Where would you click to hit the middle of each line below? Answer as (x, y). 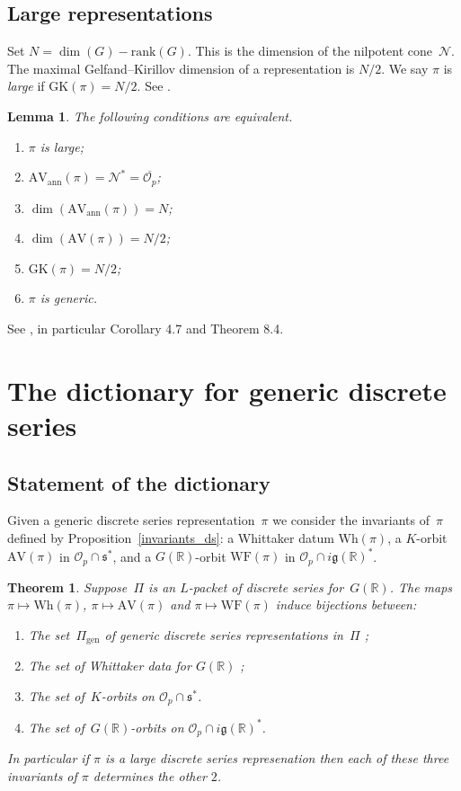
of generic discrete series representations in (224, 634)
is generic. (68, 298)
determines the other (150, 775)
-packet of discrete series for (266, 587)
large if (26, 86)
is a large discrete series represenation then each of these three (277, 758)
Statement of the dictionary (139, 482)
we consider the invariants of (351, 520)
